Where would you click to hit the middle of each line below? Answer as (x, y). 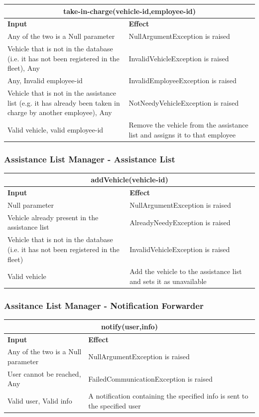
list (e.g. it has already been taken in (64, 102)
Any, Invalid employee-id (45, 80)
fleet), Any (24, 68)
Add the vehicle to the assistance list (186, 271)
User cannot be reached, (44, 373)
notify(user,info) (129, 326)
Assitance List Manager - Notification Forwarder (104, 305)
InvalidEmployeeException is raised (183, 80)
